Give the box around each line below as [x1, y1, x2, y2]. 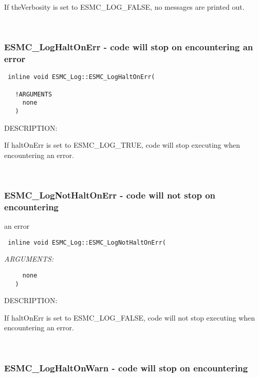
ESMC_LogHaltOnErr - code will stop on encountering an [4, 41, 253, 53]
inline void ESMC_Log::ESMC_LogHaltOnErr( [8, 73, 155, 81]
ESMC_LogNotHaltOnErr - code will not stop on [4, 188, 216, 201]
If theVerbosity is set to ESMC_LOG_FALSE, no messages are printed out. [4, 2, 245, 12]
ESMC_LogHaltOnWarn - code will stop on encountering [4, 361, 248, 374]
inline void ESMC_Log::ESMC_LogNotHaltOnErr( [8, 239, 166, 246]
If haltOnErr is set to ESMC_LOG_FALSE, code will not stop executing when [4, 312, 255, 323]
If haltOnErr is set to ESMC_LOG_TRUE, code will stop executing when [4, 140, 240, 150]
